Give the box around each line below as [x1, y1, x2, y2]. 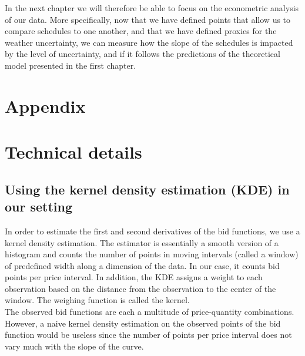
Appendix [5, 93, 86, 117]
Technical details [5, 140, 142, 164]
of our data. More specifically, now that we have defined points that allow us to [5, 13, 291, 25]
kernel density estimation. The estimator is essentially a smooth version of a [5, 236, 279, 248]
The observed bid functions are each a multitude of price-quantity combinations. [5, 305, 294, 318]
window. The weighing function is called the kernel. [5, 294, 190, 306]
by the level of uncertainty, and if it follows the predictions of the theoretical [5, 48, 280, 60]
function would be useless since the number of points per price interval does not [5, 328, 292, 341]
